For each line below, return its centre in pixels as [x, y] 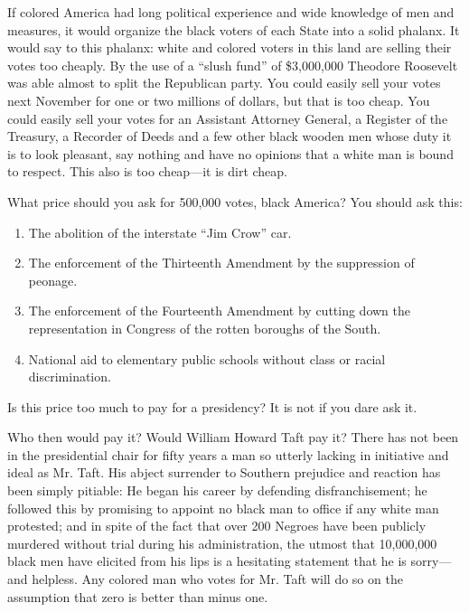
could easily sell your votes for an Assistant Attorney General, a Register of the [228, 118]
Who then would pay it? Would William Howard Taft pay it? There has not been [233, 437]
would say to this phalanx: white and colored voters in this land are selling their [230, 47]
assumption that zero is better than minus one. [138, 596]
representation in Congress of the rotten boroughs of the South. [205, 328]
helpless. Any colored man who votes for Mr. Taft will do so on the [217, 579]
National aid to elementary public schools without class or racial [207, 358]
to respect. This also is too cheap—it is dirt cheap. [147, 171]
